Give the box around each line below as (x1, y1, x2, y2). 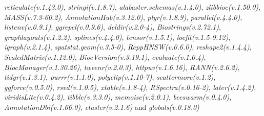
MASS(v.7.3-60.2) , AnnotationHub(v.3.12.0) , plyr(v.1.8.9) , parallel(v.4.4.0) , (4, 11, 242, 22)
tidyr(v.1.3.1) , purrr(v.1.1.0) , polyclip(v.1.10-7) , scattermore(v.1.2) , (4, 72, 216, 82)
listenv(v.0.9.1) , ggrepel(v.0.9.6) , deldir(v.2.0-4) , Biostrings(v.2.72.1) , (4, 21, 221, 32)
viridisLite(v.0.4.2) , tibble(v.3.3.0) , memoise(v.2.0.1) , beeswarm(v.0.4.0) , (4, 91, 232, 102)
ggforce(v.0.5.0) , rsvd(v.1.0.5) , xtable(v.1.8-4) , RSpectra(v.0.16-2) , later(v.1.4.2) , (4, 81, 256, 92)
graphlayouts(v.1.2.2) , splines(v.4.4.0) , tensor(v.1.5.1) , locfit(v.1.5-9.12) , (4, 31, 231, 42)
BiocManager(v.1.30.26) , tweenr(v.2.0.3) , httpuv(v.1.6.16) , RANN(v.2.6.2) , (4, 61, 240, 72)
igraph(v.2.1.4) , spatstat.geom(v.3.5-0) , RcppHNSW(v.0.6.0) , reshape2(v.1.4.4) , (4, 41, 252, 52)
